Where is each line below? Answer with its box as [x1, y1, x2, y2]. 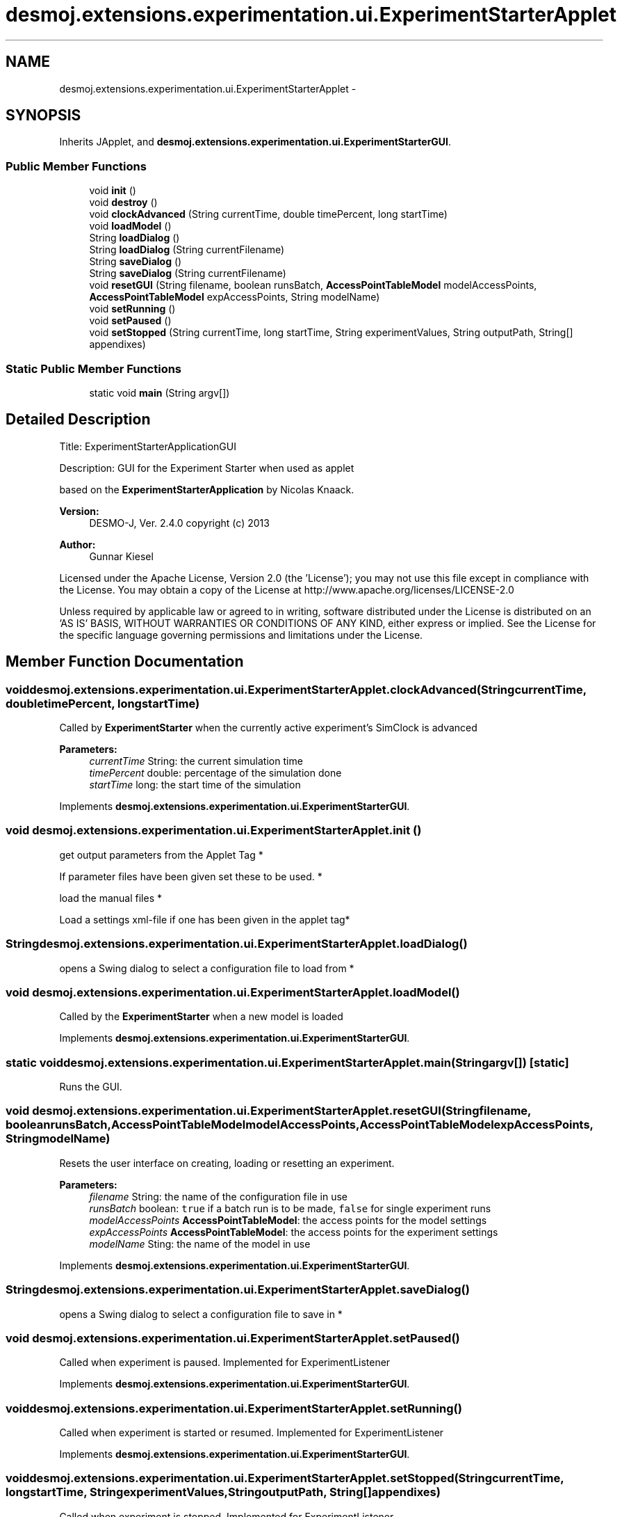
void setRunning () [89, 303, 176, 315]
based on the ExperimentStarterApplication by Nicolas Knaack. [59, 483, 354, 495]
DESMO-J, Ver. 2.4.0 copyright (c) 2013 [89, 516, 270, 529]
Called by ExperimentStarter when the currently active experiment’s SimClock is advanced [59, 722, 477, 733]
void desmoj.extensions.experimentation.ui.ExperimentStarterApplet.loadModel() [6, 985, 460, 999]
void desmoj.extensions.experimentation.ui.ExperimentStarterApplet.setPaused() [6, 1331, 460, 1345]
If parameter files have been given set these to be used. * [59, 870, 322, 882]
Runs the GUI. [59, 1081, 122, 1093]
